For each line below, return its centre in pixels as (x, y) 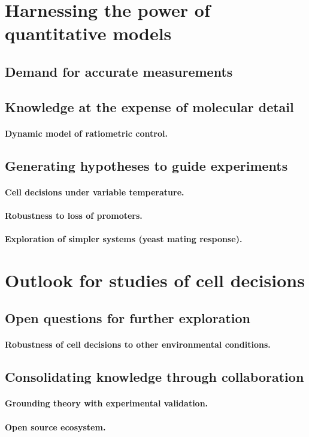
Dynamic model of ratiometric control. (86, 133)
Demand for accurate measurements (119, 71)
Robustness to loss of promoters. (74, 215)
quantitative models (88, 33)
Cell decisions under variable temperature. (95, 192)
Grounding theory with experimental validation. (107, 403)
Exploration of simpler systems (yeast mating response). (124, 239)
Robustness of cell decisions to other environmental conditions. (138, 344)
